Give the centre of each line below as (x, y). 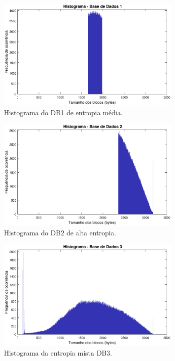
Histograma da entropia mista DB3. (58, 353)
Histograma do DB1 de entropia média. (63, 112)
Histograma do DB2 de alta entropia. (60, 232)
